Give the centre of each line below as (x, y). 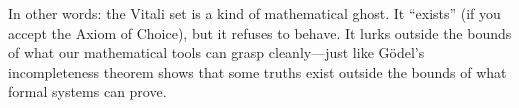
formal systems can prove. (87, 91)
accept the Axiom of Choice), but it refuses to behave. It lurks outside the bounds (260, 32)
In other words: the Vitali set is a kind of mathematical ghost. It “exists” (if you (254, 13)
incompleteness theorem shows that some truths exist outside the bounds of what (257, 71)
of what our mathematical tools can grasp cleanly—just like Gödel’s (216, 52)
